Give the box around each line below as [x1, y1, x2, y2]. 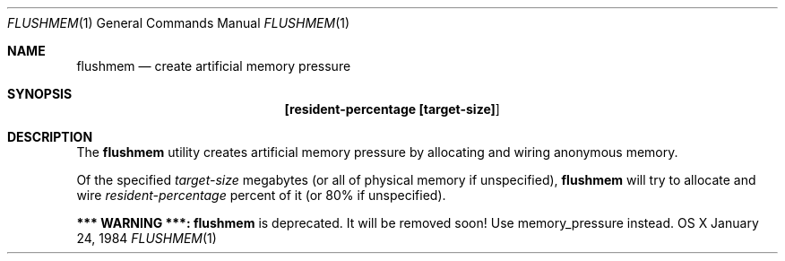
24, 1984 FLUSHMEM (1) [76, 231, 217, 246]
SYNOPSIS [7, 86, 73, 101]
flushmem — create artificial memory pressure [76, 58, 351, 74]
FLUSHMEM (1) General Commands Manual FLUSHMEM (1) [7, 15, 350, 30]
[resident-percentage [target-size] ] [284, 101, 500, 117]
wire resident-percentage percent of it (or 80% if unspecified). [76, 187, 446, 203]
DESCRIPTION [7, 129, 93, 144]
